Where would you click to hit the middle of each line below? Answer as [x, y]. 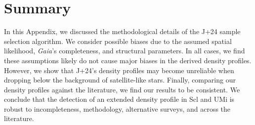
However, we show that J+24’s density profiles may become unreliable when [119, 70]
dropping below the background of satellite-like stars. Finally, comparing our [120, 80]
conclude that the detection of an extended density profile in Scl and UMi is [119, 99]
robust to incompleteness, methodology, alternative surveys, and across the [117, 108]
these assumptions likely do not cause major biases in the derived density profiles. [128, 60]
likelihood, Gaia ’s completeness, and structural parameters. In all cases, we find [125, 51]
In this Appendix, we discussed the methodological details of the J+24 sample [122, 31]
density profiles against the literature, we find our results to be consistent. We [122, 89]
